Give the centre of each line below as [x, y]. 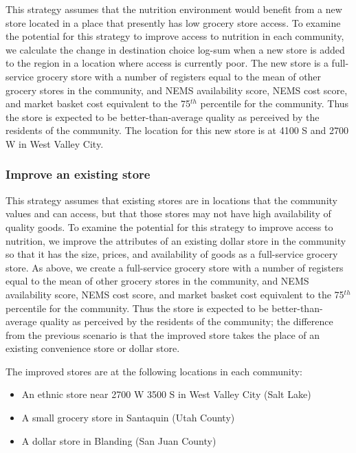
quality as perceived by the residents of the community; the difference [187, 321]
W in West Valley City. [55, 143]
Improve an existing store [78, 174]
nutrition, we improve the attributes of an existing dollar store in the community [176, 240]
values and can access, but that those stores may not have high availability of [168, 213]
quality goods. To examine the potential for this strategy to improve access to [169, 226]
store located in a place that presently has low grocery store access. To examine [173, 22]
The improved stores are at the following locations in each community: [154, 371]
